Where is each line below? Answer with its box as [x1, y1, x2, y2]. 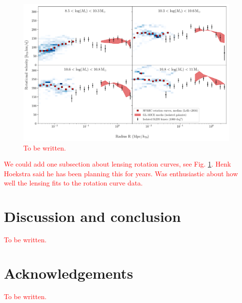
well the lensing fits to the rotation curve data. [4, 178, 143, 188]
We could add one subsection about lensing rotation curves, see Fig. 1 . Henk [4, 159, 231, 169]
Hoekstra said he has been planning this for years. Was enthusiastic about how [4, 168, 238, 178]
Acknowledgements [4, 263, 133, 283]
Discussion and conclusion [4, 206, 181, 226]
